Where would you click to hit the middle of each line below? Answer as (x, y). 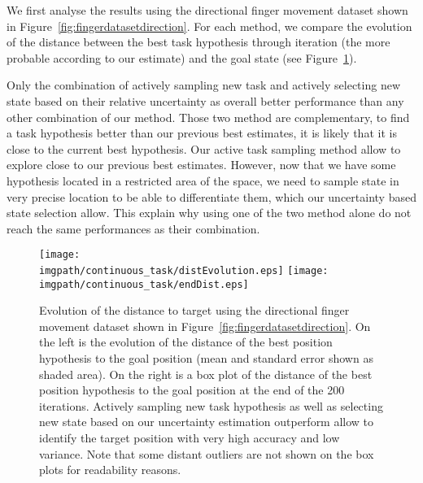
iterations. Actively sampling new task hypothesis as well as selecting (211, 405)
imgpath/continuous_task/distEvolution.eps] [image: (184, 270)
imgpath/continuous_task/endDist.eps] (144, 284)
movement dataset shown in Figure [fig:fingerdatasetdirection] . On (205, 326)
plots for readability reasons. (110, 470)
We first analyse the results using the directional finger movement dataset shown (207, 10)
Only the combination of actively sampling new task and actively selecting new (203, 85)
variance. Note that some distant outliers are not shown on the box (207, 453)
